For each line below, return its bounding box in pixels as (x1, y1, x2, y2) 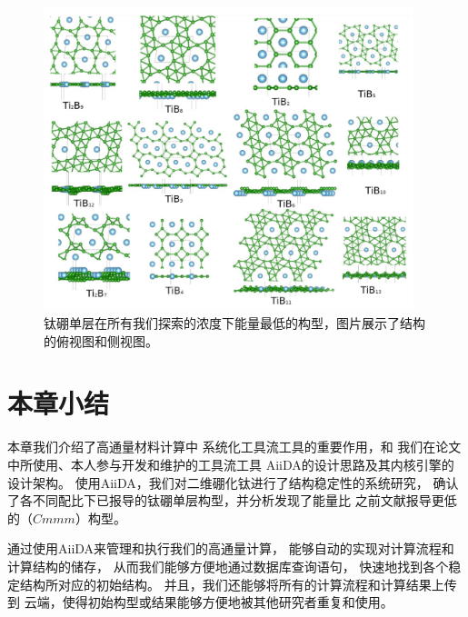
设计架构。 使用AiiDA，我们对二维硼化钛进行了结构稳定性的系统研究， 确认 (7, 473, 459, 492)
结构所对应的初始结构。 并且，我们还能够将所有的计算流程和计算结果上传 (19, 574, 457, 593)
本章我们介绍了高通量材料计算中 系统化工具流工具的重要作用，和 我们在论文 (7, 437, 462, 456)
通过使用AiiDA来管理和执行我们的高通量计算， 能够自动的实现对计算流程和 (7, 539, 454, 558)
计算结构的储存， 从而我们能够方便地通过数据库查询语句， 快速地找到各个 (7, 556, 449, 575)
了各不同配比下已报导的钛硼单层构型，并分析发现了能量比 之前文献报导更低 (7, 491, 457, 510)
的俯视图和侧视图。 (44, 331, 158, 350)
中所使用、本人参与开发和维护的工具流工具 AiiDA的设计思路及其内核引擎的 (7, 454, 454, 473)
